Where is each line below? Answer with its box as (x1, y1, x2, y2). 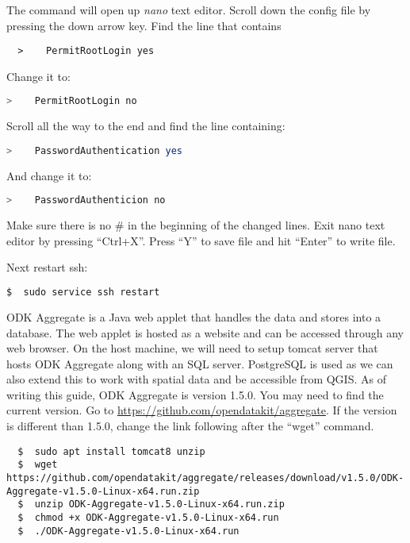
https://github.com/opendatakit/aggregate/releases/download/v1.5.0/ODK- (6, 472, 404, 483)
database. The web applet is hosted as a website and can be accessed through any (6, 324, 404, 341)
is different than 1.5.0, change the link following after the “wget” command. (6, 418, 374, 434)
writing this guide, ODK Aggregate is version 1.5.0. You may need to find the (6, 386, 384, 402)
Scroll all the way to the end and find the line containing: (6, 117, 285, 134)
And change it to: (6, 167, 92, 183)
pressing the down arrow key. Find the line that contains (6, 17, 282, 33)
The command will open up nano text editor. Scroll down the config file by (6, 2, 371, 17)
